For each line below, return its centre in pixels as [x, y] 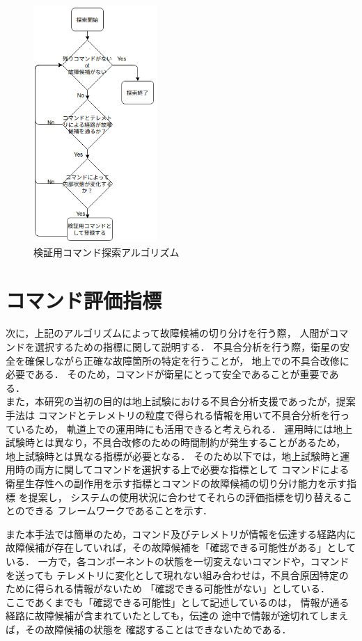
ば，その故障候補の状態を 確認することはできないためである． [149, 629]
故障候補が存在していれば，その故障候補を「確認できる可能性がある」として [181, 547]
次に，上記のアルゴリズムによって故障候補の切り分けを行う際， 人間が [167, 333]
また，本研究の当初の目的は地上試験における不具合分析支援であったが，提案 [181, 401]
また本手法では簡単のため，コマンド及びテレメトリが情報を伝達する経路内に [181, 533]
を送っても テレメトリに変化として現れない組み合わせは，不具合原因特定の [177, 575]
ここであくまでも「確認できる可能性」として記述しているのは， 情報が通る [178, 602]
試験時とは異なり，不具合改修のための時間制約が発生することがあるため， [176, 442]
